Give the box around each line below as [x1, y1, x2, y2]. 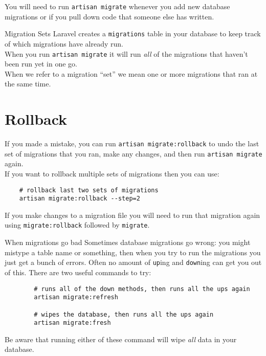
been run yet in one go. [5, 58, 77, 69]
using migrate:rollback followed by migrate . [5, 219, 150, 230]
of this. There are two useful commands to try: [5, 266, 151, 277]
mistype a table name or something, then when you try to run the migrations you [5, 247, 261, 257]
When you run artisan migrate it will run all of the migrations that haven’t [5, 48, 248, 59]
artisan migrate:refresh [34, 294, 118, 301]
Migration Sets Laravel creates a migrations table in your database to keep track [5, 28, 261, 39]
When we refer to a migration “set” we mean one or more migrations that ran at [5, 68, 258, 79]
